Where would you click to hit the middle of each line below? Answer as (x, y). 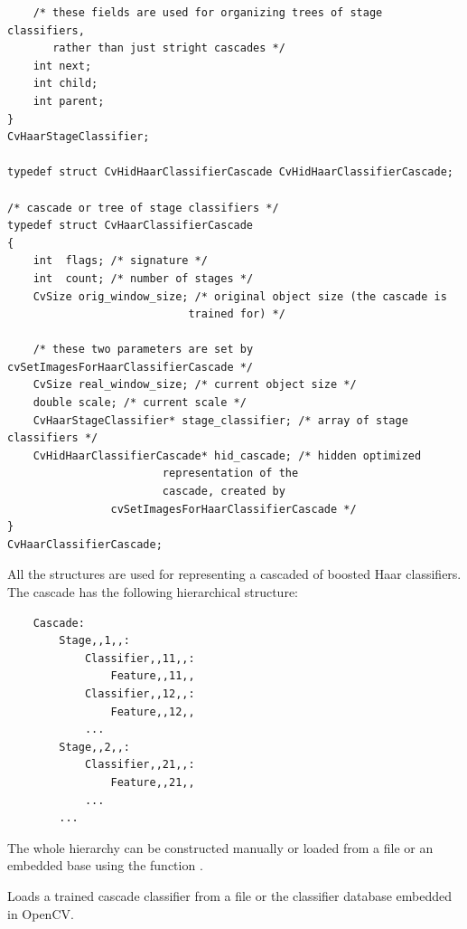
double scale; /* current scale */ (140, 403)
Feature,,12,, (153, 711)
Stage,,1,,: (95, 641)
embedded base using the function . (105, 865)
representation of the (230, 474)
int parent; (69, 101)
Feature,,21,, (153, 782)
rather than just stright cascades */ (169, 48)
